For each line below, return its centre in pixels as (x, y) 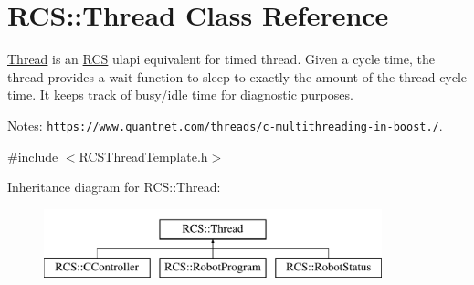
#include (33, 156)
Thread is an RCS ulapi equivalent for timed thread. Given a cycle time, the (221, 59)
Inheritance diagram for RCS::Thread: (114, 187)
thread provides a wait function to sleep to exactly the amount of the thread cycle (237, 76)
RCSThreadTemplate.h (143, 156)
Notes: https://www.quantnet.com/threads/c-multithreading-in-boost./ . (225, 125)
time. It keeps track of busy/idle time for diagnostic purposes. (180, 95)
